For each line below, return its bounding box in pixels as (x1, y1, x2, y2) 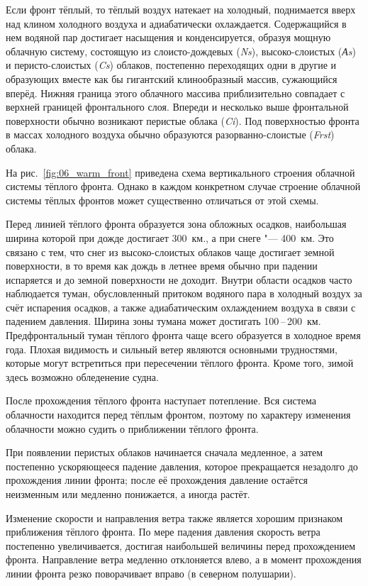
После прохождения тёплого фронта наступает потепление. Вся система (6, 393, 317, 408)
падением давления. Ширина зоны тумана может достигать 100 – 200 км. (6, 314, 321, 328)
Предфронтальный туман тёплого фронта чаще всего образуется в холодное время (6, 328, 361, 343)
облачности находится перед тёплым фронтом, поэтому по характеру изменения (6, 407, 351, 422)
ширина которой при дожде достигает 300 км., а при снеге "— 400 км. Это (6, 230, 334, 245)
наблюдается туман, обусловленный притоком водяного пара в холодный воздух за (6, 286, 362, 301)
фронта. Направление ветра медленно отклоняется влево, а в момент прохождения (6, 552, 362, 567)
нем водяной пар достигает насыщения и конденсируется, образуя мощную (6, 30, 331, 45)
